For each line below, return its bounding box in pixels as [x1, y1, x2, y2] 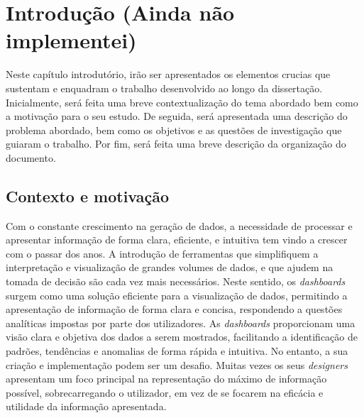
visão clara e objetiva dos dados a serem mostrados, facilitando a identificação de [6, 329, 358, 344]
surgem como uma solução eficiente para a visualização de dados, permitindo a [6, 287, 348, 302]
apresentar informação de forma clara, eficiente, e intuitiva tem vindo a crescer [6, 232, 348, 247]
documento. [6, 150, 56, 165]
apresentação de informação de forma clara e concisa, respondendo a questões [6, 302, 343, 317]
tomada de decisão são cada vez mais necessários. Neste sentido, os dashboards [6, 274, 346, 289]
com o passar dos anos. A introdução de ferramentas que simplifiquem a [6, 246, 319, 260]
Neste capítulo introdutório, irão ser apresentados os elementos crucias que [6, 67, 331, 82]
